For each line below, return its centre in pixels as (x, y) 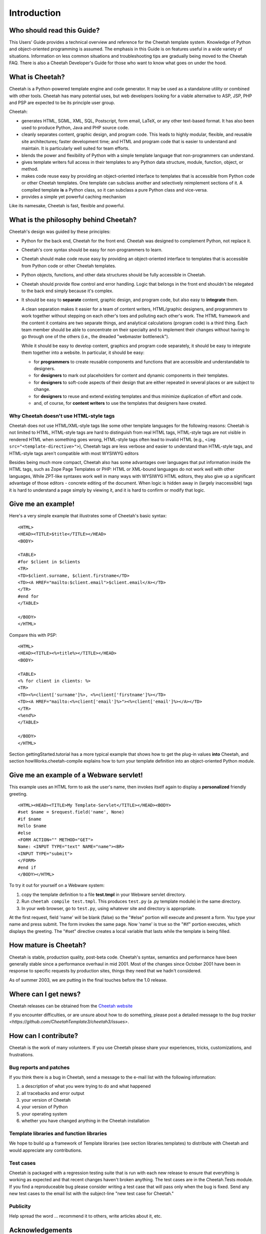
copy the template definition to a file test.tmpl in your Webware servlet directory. (104, 894)
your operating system (44, 1114)
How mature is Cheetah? (48, 945)
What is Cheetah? (37, 77)
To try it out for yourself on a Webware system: (57, 886)
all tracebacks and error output (53, 1093)
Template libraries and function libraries (58, 1133)
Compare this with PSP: (33, 635)
